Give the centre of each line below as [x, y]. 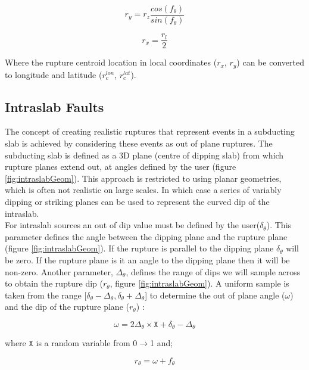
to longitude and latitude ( [54, 74]
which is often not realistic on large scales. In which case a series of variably [143, 190]
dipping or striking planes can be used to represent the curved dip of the [137, 201]
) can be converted [270, 62]
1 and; [162, 343]
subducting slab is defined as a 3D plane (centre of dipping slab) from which [144, 155]
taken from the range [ [46, 295]
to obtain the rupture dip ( [54, 283]
